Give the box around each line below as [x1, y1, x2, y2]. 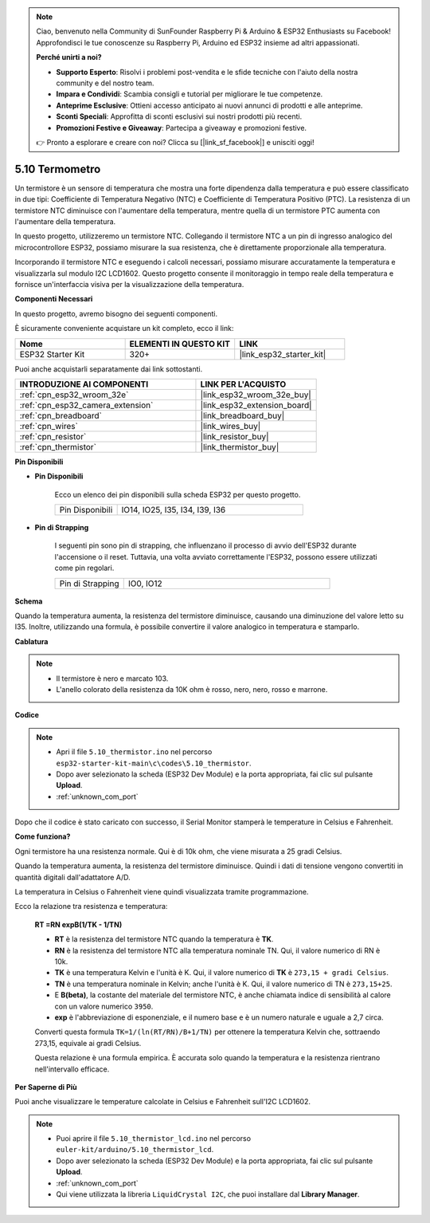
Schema [14, 596, 43, 606]
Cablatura [14, 636, 49, 646]
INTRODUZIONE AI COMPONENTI [19, 379, 149, 390]
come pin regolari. [54, 563, 115, 573]
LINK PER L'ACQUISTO [200, 379, 287, 390]
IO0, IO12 [127, 578, 162, 589]
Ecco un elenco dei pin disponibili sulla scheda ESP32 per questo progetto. [54, 490, 301, 499]
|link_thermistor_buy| [200, 441, 279, 452]
